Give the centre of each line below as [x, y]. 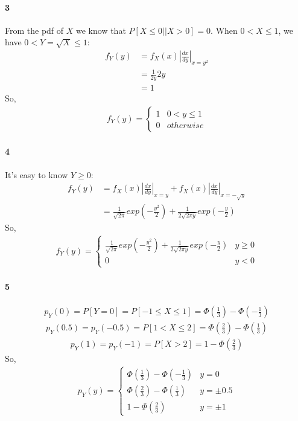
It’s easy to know [36, 174]
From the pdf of [34, 30]
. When [224, 30]
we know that [101, 30]
